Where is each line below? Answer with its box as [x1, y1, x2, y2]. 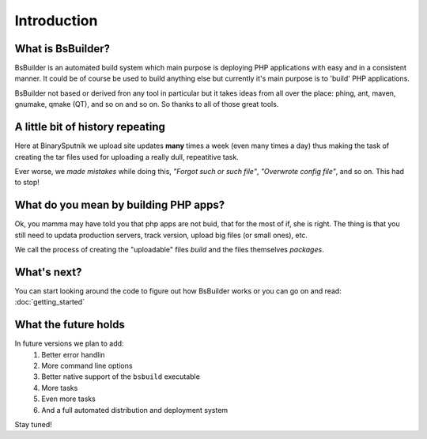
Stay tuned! [14, 419, 52, 429]
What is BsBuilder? [14, 42, 111, 55]
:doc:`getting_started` [14, 297, 85, 307]
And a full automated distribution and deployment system [41, 405, 229, 414]
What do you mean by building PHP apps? [14, 199, 225, 212]
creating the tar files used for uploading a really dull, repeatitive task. [14, 152, 239, 161]
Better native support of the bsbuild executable [41, 372, 201, 381]
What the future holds [14, 318, 126, 331]
